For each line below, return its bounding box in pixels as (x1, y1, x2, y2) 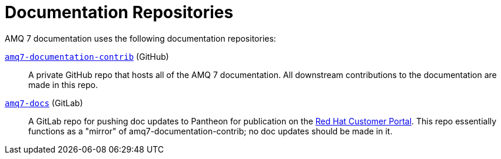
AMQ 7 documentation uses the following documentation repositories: (5, 33, 276, 43)
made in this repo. (28, 79, 98, 90)
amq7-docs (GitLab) (5, 97, 83, 108)
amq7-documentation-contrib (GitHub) (5, 51, 169, 62)
